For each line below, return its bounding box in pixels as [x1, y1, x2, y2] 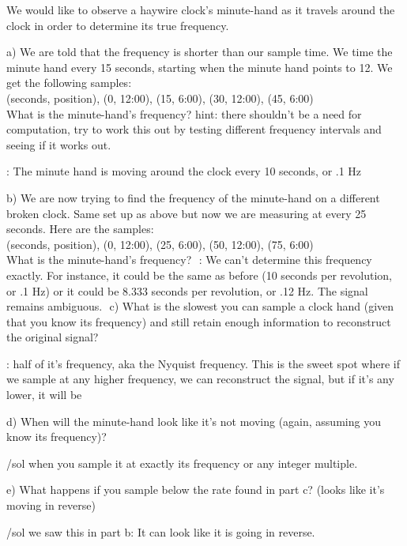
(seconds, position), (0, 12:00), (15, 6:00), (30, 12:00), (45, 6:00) [6, 89, 314, 106]
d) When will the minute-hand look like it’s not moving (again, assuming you [6, 412, 381, 429]
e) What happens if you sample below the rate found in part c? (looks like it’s [6, 481, 385, 498]
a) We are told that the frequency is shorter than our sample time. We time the [6, 43, 393, 60]
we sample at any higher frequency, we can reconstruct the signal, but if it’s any [6, 371, 394, 387]
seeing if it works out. [6, 136, 111, 153]
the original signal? [6, 329, 99, 345]
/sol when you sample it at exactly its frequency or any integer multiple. [6, 454, 358, 471]
